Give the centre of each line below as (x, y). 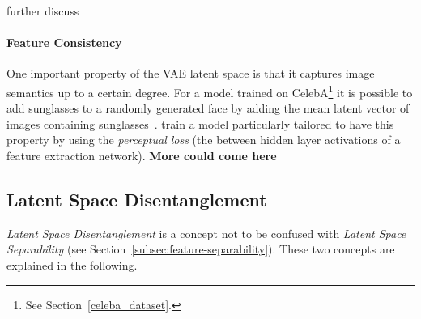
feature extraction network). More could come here (142, 156)
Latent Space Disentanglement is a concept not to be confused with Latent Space (206, 233)
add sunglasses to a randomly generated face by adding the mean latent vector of (208, 108)
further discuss (43, 11)
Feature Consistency (64, 43)
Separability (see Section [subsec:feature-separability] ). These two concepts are (201, 249)
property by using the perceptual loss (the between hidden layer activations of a (204, 140)
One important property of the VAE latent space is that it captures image (191, 73)
